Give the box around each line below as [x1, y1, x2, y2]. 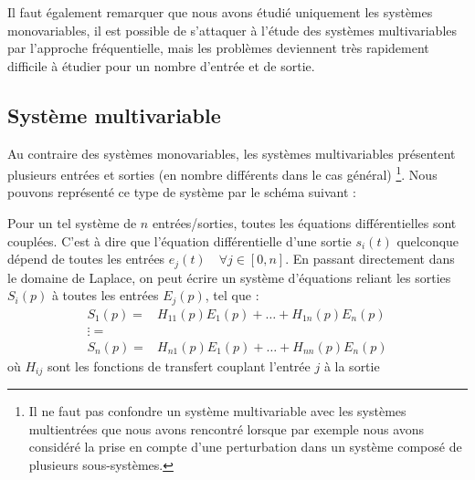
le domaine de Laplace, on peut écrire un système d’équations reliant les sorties [7, 267, 451, 287]
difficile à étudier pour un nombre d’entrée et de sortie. [7, 56, 315, 75]
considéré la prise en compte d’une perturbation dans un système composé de [28, 437, 462, 456]
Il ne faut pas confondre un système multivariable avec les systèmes [28, 402, 406, 421]
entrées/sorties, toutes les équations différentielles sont [152, 214, 457, 233]
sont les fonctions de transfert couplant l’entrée [47, 356, 311, 375]
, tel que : [205, 286, 259, 305]
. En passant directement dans [285, 249, 455, 268]
